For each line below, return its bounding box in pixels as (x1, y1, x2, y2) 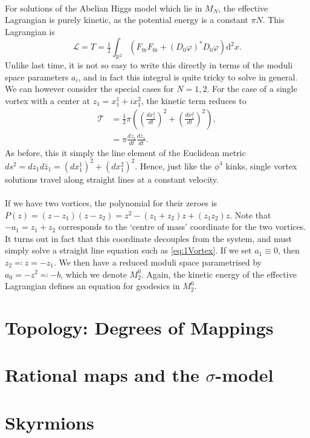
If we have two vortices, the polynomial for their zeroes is (5, 197, 218, 209)
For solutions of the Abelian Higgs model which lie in (5, 1, 202, 14)
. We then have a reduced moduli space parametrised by (53, 255, 262, 268)
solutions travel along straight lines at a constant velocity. (5, 172, 219, 185)
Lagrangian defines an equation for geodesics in (5, 279, 180, 292)
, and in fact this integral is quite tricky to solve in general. (78, 70, 298, 83)
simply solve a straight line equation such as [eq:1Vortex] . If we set (5, 244, 252, 257)
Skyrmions (5, 410, 94, 434)
